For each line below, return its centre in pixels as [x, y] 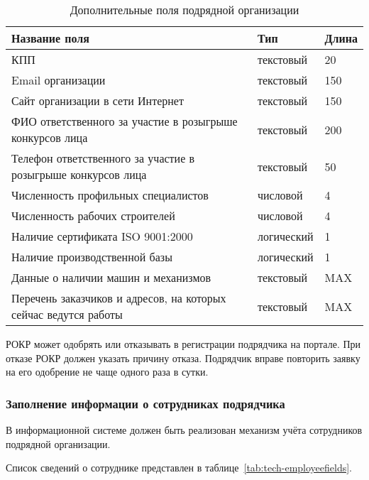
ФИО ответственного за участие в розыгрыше [125, 121]
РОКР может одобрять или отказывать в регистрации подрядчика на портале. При [183, 344]
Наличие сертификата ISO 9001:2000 [102, 236]
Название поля [50, 38]
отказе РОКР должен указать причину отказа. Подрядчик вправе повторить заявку [183, 358]
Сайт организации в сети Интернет [98, 100]
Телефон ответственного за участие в [103, 158]
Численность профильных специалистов [110, 195]
